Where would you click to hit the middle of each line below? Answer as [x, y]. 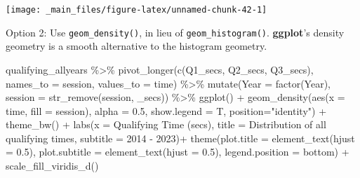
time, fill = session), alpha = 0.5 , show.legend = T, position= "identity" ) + [166, 110]
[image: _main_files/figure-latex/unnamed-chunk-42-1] [136, 10]
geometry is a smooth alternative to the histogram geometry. [136, 46]
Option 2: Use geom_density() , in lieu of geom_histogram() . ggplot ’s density [175, 32]
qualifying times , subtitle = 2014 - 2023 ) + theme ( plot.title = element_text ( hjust [180, 138]
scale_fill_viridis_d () [52, 166]
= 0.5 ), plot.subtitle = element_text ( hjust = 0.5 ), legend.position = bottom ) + [178, 152]
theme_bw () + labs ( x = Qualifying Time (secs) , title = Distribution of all [166, 124]
